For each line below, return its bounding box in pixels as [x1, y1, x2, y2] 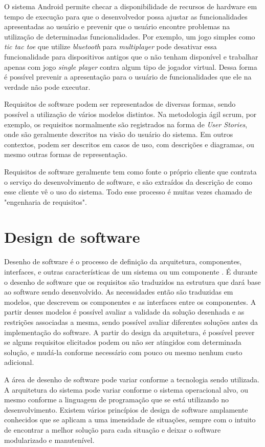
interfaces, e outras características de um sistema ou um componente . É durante [4, 266, 258, 277]
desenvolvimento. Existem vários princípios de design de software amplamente [4, 404, 248, 415]
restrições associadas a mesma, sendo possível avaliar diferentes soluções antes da [4, 316, 258, 327]
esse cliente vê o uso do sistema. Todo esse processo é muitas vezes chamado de [4, 186, 252, 197]
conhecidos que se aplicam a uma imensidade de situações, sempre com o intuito [4, 414, 256, 425]
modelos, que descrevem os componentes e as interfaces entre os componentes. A [4, 296, 256, 307]
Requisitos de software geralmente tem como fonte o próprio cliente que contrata [4, 166, 257, 177]
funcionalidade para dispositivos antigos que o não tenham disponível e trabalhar [4, 51, 258, 62]
